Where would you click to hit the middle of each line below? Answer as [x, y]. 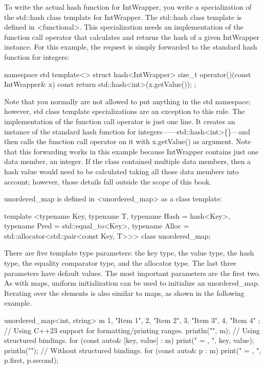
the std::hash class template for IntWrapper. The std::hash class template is [123, 17]
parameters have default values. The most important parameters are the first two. [132, 273]
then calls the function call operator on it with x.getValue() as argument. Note [128, 141]
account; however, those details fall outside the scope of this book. [108, 181]
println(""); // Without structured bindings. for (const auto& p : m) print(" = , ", [133, 350]
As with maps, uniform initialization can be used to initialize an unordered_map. [132, 283]
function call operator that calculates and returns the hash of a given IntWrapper [132, 37]
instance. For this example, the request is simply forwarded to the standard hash [131, 47]
